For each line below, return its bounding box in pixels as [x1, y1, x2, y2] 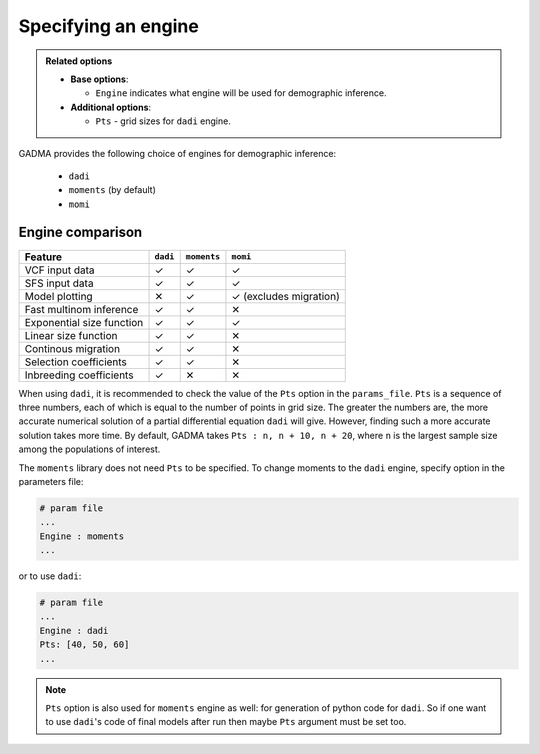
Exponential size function [24, 315, 144, 329]
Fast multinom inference [24, 302, 139, 316]
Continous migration [24, 341, 120, 355]
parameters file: [18, 475, 84, 487]
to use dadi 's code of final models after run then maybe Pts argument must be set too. [45, 716, 407, 728]
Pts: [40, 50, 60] [39, 639, 130, 650]
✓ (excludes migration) [231, 289, 340, 303]
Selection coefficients [24, 355, 127, 369]
